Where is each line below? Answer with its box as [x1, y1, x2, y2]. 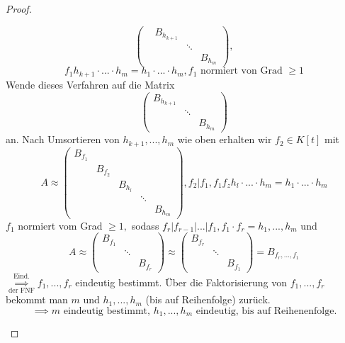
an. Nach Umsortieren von [6, 132, 120, 147]
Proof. [6, 1, 32, 16]
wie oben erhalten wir [177, 132, 272, 147]
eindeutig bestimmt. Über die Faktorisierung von [75, 274, 288, 289]
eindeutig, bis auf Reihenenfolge [196, 305, 334, 316]
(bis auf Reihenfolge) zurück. [145, 292, 271, 307]
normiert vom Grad [18, 218, 103, 232]
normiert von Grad [200, 66, 283, 77]
